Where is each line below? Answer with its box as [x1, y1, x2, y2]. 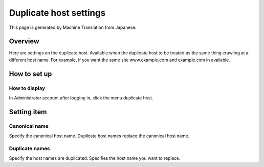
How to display [9, 85, 45, 92]
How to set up [9, 70, 52, 78]
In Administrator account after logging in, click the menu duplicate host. [9, 95, 154, 100]
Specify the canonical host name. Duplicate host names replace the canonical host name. [9, 133, 190, 139]
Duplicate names [9, 145, 50, 152]
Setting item [9, 108, 47, 116]
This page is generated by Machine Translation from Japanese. [9, 24, 137, 30]
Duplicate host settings [9, 7, 106, 18]
